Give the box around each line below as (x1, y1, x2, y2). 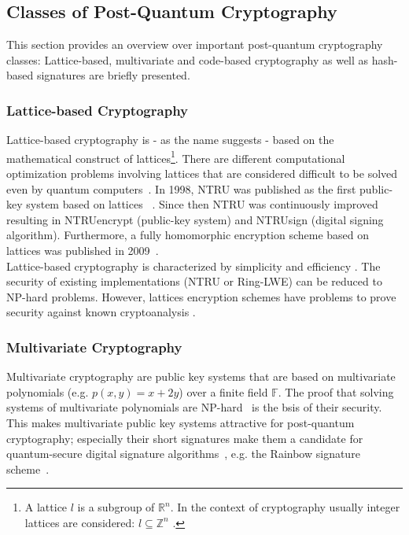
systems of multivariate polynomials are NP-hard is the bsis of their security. (6, 399, 382, 415)
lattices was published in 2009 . (6, 242, 159, 259)
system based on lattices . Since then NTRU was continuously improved (26, 196, 378, 212)
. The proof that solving (278, 383, 394, 400)
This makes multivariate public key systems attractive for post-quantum (6, 414, 355, 430)
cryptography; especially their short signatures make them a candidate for (6, 430, 363, 446)
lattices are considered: (24, 514, 135, 530)
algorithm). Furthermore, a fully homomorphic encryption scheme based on (6, 227, 370, 243)
